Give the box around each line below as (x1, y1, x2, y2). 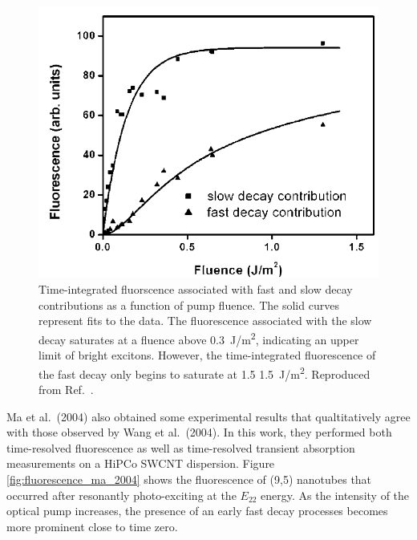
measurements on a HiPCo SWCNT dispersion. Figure (6, 455, 275, 472)
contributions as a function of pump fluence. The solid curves (38, 296, 339, 313)
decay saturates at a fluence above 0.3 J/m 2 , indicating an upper (38, 328, 359, 347)
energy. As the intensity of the (261, 486, 410, 503)
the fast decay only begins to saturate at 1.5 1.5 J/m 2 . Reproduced (38, 363, 370, 382)
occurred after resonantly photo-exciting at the (6, 486, 237, 503)
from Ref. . (38, 380, 94, 397)
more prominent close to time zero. (6, 518, 178, 534)
